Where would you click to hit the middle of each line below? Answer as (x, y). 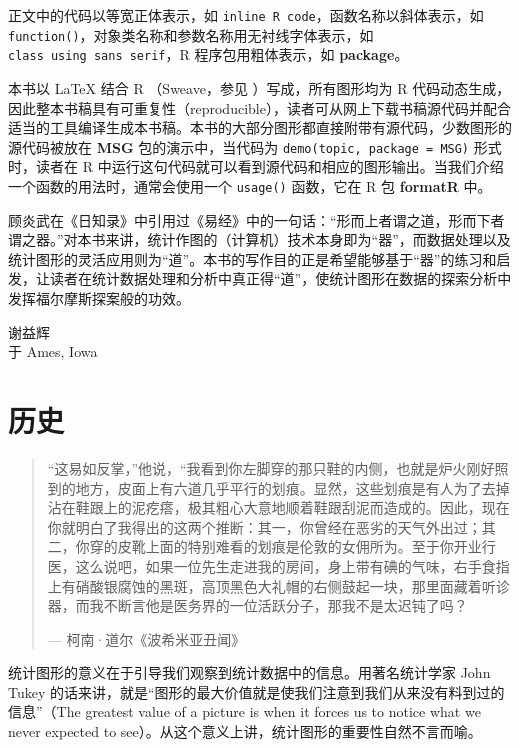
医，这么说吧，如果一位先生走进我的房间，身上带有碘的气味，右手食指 (278, 565)
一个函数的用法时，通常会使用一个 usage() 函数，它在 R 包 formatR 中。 (250, 186)
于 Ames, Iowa (53, 351)
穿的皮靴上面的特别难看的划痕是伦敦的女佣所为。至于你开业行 (292, 546)
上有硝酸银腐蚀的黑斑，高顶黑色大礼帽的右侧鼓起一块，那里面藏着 (264, 585)
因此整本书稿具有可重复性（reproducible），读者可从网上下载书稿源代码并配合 (259, 107)
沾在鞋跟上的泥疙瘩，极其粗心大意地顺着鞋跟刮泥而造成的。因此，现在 (278, 507)
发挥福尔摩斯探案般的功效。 (99, 298)
